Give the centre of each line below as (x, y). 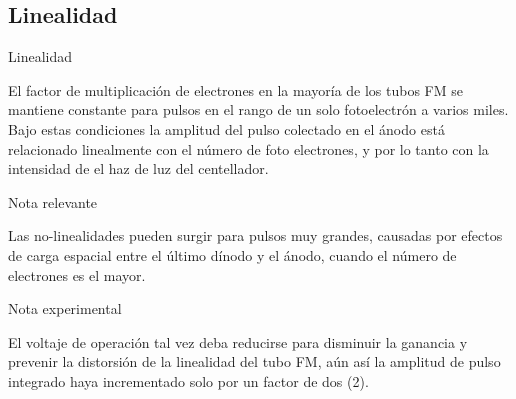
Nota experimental (65, 308)
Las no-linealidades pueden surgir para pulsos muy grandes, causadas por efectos (255, 235)
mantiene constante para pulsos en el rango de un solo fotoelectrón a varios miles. (258, 109)
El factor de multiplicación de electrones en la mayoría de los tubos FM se (235, 89)
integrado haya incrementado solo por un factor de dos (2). (188, 380)
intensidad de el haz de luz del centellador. (138, 168)
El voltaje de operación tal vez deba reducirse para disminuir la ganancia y (238, 341)
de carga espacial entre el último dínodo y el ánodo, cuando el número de (232, 254)
